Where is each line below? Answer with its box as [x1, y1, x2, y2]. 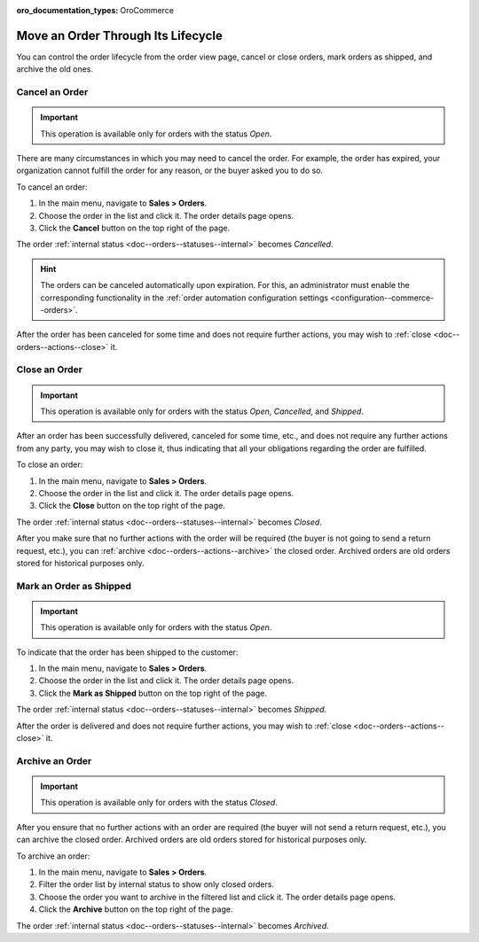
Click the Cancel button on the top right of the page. [38, 222, 231, 233]
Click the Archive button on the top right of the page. [38, 904, 233, 915]
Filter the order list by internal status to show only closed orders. [38, 879, 275, 890]
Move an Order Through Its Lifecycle [16, 27, 224, 43]
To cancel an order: [16, 182, 88, 192]
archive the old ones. [16, 64, 93, 74]
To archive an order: [16, 851, 90, 861]
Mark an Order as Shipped [16, 580, 132, 592]
